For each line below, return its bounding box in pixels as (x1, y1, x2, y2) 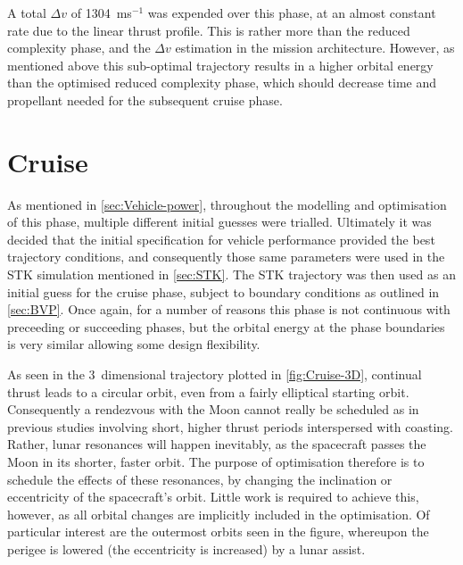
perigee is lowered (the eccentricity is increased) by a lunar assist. (7, 539, 366, 558)
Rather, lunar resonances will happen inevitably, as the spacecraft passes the (7, 435, 426, 453)
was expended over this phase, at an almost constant (147, 4, 436, 21)
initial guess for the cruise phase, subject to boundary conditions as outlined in (7, 282, 440, 301)
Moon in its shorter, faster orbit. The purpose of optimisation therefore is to (7, 453, 425, 470)
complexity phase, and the (7, 38, 151, 57)
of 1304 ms (70, 4, 132, 21)
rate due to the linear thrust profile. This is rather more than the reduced (7, 21, 410, 39)
